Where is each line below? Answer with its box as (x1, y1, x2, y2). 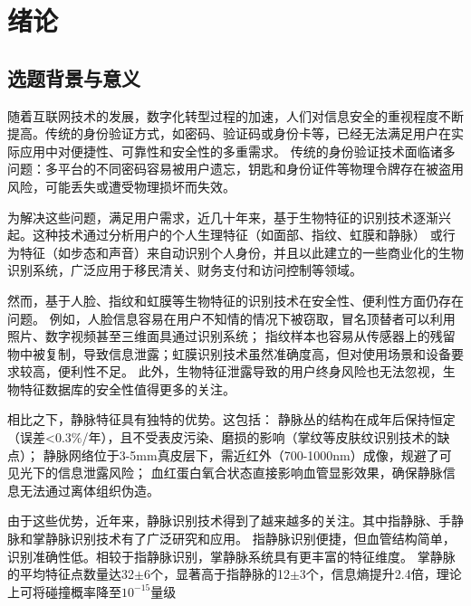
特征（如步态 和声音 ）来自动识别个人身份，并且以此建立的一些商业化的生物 (19, 242, 464, 261)
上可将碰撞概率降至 (7, 582, 121, 601)
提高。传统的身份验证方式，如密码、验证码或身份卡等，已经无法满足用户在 (7, 124, 451, 143)
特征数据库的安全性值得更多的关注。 (19, 379, 235, 398)
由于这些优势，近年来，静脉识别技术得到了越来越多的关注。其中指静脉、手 (7, 511, 451, 530)
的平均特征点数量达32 (7, 564, 134, 583)
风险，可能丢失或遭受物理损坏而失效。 (7, 176, 235, 195)
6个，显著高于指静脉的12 (143, 564, 290, 583)
